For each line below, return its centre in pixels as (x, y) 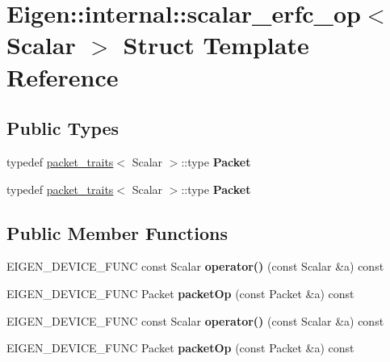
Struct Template (216, 45)
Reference (63, 76)
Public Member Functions (117, 232)
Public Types (63, 128)
